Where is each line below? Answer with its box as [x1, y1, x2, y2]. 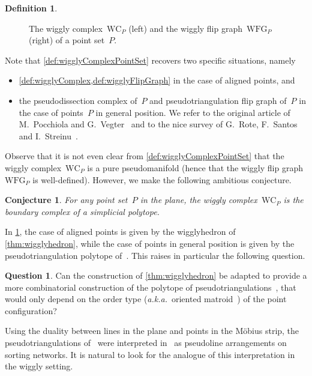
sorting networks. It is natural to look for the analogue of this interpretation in [5, 348, 295, 360]
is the [283, 193, 304, 206]
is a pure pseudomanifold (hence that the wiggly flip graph [87, 161, 303, 174]
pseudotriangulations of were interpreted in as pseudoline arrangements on [5, 336, 287, 349]
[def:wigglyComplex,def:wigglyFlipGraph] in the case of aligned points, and [19, 74, 295, 86]
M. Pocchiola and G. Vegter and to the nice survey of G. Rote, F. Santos [19, 118, 298, 130]
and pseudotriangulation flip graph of [149, 94, 287, 106]
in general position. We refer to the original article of [95, 106, 290, 118]
